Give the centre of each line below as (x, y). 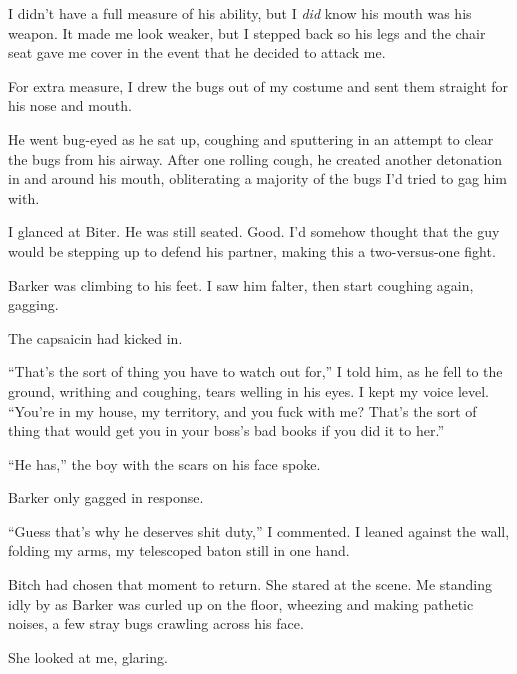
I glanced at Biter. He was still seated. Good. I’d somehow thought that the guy (254, 231)
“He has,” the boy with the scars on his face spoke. (164, 463)
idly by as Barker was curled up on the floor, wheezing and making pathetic (241, 603)
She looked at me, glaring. (88, 656)
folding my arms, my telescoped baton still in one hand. (179, 550)
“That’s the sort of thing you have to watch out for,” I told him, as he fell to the (255, 371)
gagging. (33, 304)
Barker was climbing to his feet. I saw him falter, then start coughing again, (241, 284)
